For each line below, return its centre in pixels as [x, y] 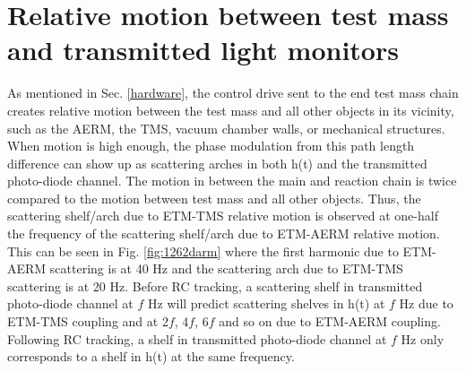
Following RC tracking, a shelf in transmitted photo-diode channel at [197, 338]
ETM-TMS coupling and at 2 [88, 321]
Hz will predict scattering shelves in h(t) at [267, 303]
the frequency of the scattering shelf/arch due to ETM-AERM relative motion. [224, 234]
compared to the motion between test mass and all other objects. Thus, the [214, 198]
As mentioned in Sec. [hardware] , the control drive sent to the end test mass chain [233, 93]
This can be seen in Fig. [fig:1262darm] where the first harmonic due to [203, 251]
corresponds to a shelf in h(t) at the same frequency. [151, 356]
